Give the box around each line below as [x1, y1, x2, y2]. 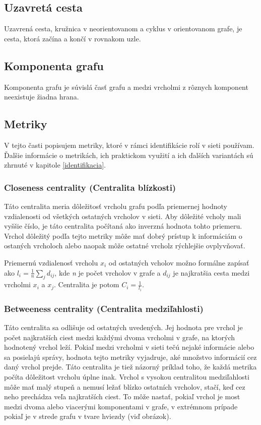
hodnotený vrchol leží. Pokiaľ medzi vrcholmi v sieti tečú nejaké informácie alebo [4, 342, 254, 352]
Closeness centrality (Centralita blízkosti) [4, 181, 176, 193]
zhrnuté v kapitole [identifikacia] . [4, 160, 106, 170]
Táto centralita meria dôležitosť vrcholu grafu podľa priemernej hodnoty [4, 200, 227, 211]
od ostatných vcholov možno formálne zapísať [108, 257, 249, 268]
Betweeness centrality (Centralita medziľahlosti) [4, 302, 204, 314]
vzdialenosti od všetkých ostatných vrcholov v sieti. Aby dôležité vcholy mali [4, 210, 241, 221]
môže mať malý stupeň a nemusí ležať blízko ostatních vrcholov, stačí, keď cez [4, 381, 245, 392]
